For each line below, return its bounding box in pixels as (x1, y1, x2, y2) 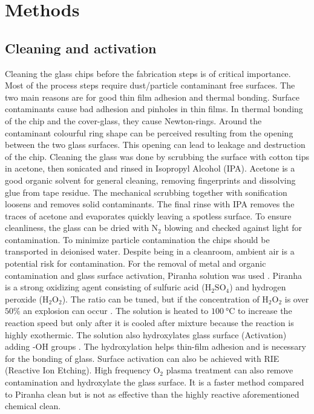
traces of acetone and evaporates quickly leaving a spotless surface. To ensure (5, 209, 292, 222)
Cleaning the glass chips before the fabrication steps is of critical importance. (5, 67, 291, 79)
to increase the (238, 304, 292, 317)
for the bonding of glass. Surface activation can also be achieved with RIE (5, 352, 280, 364)
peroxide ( (5, 292, 42, 305)
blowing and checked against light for (164, 221, 303, 234)
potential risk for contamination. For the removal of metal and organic (5, 257, 266, 270)
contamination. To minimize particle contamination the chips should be (5, 233, 270, 245)
